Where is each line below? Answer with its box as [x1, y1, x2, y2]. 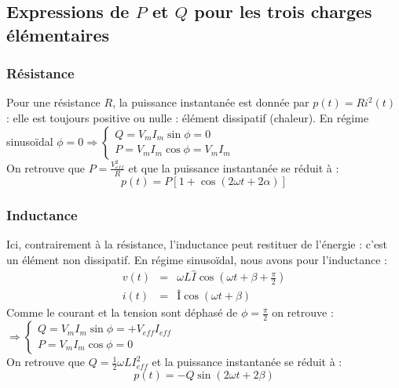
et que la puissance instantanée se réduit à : [128, 159, 339, 176]
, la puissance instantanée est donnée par [112, 94, 309, 111]
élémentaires [6, 22, 110, 46]
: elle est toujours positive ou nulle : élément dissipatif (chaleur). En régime [6, 109, 369, 125]
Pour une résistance [6, 94, 101, 111]
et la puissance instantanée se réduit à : [152, 354, 342, 370]
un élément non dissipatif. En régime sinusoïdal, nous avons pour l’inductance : [6, 251, 387, 267]
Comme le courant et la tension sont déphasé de [6, 304, 238, 321]
